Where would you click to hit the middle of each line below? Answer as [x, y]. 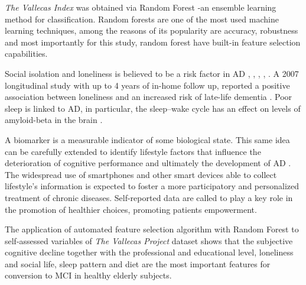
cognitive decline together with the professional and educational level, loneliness [149, 252]
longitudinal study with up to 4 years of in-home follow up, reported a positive [147, 85]
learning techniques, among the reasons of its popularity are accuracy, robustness [152, 30]
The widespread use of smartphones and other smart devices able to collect [141, 174]
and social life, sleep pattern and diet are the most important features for [138, 263]
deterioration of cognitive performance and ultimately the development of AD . [148, 163]
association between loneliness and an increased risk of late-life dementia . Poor [149, 97]
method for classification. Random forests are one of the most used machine [142, 19]
